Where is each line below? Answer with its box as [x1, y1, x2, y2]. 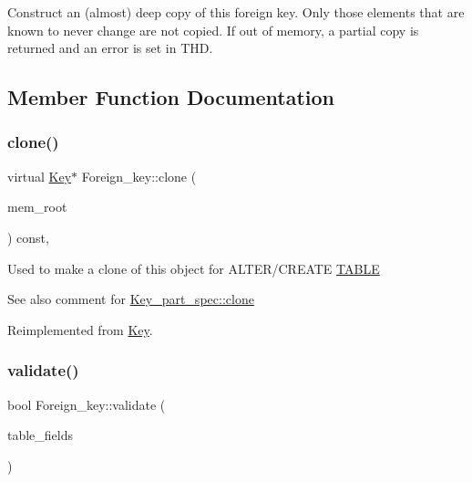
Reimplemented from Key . [7, 320, 153, 339]
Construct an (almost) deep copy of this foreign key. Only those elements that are [7, 3, 465, 21]
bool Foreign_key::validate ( [7, 394, 166, 414]
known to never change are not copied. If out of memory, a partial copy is [7, 20, 419, 39]
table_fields [7, 425, 74, 445]
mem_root [7, 197, 67, 216]
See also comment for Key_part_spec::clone [7, 289, 254, 309]
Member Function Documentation [7, 83, 335, 111]
